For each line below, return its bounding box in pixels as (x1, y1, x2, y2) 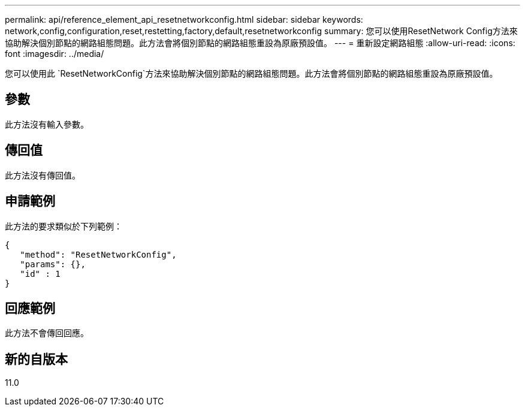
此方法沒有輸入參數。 (5, 119, 89, 129)
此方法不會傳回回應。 (5, 328, 89, 339)
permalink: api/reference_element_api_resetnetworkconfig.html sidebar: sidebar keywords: (5, 14, 363, 25)
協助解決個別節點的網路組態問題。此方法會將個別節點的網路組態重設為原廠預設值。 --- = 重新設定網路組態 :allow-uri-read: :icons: (5, 38, 515, 48)
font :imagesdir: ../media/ (5, 49, 104, 59)
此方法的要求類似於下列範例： (5, 220, 122, 231)
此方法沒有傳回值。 (5, 170, 80, 180)
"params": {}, (20, 259, 86, 269)
